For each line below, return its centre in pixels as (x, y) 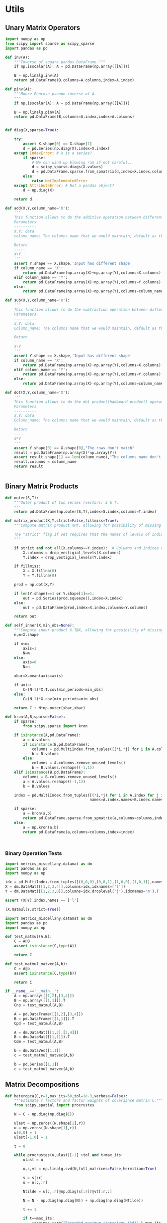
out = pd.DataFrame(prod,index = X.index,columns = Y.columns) (85, 608)
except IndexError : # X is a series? (53, 153)
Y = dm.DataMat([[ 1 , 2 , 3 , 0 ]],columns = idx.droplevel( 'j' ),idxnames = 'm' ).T (82, 891)
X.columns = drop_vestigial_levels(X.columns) (72, 553)
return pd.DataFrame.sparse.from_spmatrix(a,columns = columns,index (94, 818)
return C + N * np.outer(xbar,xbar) (50, 708)
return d (23, 199)
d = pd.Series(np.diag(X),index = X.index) (67, 148)
